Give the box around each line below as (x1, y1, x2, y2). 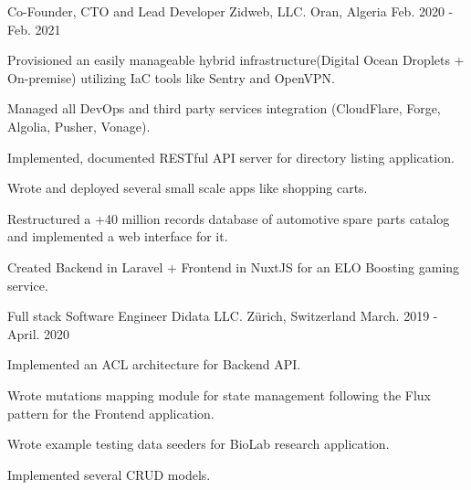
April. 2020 (7, 324, 70, 343)
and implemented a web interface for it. (7, 227, 228, 246)
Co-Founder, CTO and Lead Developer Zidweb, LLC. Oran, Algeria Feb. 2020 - (7, 2, 454, 20)
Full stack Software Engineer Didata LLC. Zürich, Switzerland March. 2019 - (7, 306, 438, 325)
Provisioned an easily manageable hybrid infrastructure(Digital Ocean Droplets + (7, 50, 465, 69)
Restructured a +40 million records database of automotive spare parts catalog (7, 208, 450, 228)
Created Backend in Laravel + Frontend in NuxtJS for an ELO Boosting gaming (7, 257, 460, 276)
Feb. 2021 (7, 19, 61, 38)
